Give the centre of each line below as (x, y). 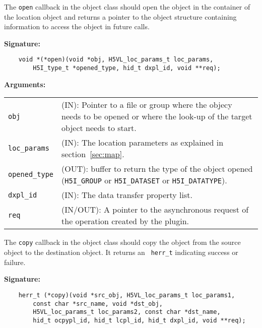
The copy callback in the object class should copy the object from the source (122, 242)
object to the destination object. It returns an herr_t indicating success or (121, 252)
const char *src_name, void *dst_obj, (98, 304)
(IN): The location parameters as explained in (143, 143)
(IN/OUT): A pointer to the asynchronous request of (155, 210)
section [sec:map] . (93, 154)
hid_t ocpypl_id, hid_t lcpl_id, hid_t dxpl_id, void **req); (139, 320)
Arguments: (25, 84)
